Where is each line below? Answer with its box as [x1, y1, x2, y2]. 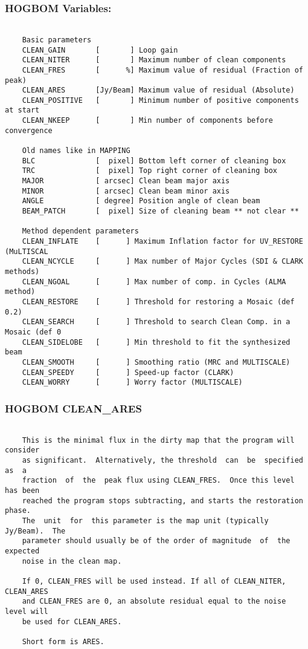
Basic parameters [22, 35, 92, 44]
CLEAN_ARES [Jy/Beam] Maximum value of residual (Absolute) [22, 86, 295, 95]
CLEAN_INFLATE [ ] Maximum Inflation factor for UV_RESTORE [22, 237, 303, 246]
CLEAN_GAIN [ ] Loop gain [22, 45, 178, 54]
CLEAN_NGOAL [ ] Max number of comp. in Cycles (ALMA [22, 277, 286, 286]
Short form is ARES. [22, 637, 104, 646]
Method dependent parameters [22, 227, 139, 236]
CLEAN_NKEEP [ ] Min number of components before [22, 116, 273, 125]
